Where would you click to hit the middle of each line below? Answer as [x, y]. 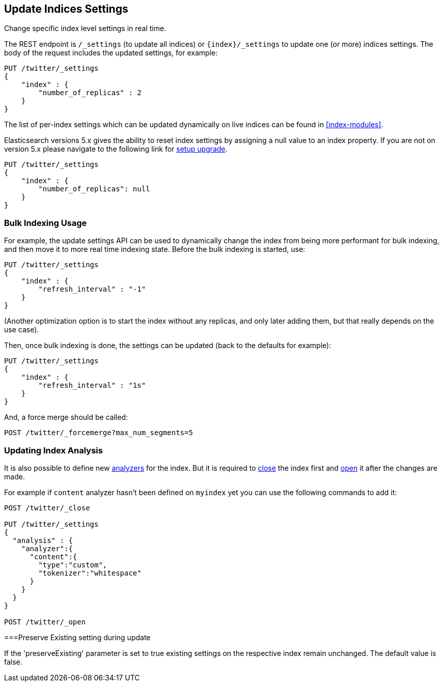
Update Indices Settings [66, 9]
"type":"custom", [73, 565]
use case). [22, 330]
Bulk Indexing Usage [46, 223]
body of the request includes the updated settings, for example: [111, 53]
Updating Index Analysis [53, 450]
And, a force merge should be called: [66, 417]
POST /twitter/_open [45, 622]
